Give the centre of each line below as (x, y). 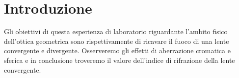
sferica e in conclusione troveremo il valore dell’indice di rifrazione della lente (119, 60)
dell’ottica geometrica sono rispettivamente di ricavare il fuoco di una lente (117, 41)
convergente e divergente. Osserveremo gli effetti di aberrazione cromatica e (117, 50)
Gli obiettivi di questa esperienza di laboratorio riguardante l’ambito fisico (116, 31)
